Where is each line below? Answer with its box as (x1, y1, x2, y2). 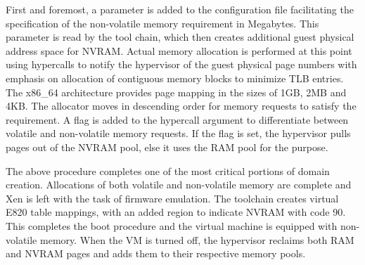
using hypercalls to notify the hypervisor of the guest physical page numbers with (6, 57, 357, 72)
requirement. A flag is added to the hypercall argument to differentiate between (6, 112, 349, 127)
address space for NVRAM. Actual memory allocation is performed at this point (6, 43, 352, 58)
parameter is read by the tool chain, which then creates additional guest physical (6, 30, 354, 44)
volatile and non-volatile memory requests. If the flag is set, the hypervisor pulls (6, 126, 351, 141)
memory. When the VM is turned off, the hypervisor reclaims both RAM (39, 232, 354, 247)
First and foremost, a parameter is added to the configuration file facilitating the (6, 2, 354, 16)
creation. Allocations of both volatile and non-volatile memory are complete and (6, 177, 352, 192)
